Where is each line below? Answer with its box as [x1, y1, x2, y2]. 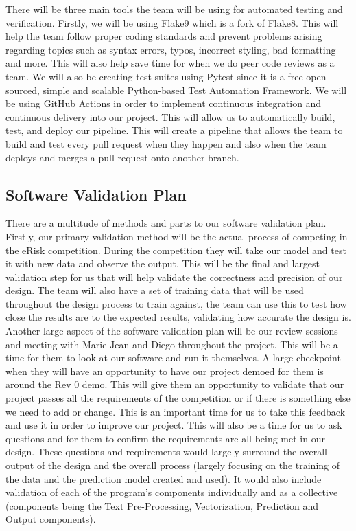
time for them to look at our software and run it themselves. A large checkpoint [5, 350, 341, 365]
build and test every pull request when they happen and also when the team [5, 136, 327, 150]
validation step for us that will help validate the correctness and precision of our [5, 269, 343, 284]
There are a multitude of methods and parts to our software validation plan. [5, 216, 327, 230]
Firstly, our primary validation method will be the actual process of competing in [5, 229, 348, 243]
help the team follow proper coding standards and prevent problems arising [5, 29, 322, 43]
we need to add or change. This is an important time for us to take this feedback [5, 404, 346, 418]
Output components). [5, 512, 96, 526]
